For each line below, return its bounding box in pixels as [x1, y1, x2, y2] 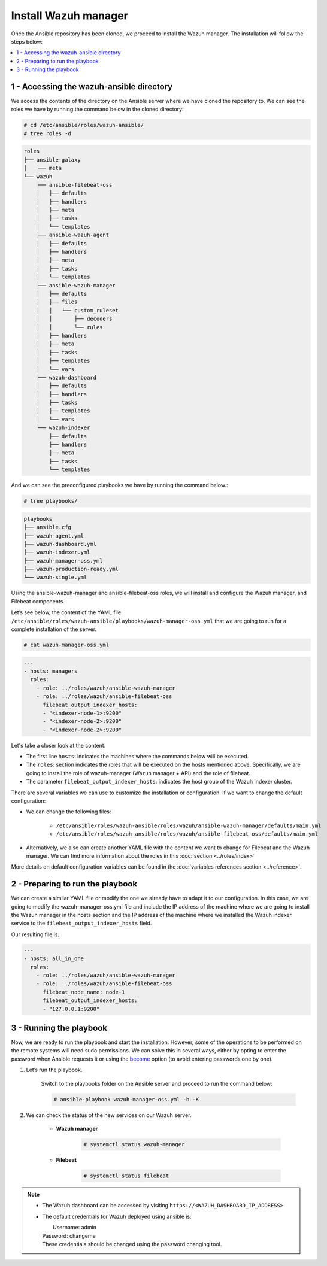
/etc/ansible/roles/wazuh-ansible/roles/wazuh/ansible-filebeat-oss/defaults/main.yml [56, 831, 319, 837]
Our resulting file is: [11, 931, 60, 938]
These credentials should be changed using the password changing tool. [42, 1240, 222, 1247]
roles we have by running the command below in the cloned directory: [11, 105, 184, 113]
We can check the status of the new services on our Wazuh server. [26, 1111, 192, 1119]
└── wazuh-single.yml [23, 574, 87, 581]
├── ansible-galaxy [23, 156, 81, 163]
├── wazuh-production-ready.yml [23, 566, 119, 573]
